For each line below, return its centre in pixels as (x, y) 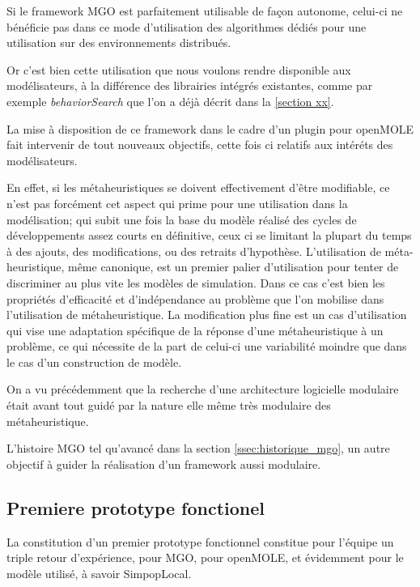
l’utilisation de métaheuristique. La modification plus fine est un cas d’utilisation (207, 315)
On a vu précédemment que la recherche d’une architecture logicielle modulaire (203, 389)
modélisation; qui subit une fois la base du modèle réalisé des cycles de (182, 219)
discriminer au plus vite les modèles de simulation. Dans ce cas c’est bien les (196, 282)
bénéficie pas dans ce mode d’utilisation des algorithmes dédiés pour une (187, 26)
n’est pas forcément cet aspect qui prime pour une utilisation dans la (177, 203)
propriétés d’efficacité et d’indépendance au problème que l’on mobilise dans (195, 298)
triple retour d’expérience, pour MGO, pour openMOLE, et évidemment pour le (205, 557)
